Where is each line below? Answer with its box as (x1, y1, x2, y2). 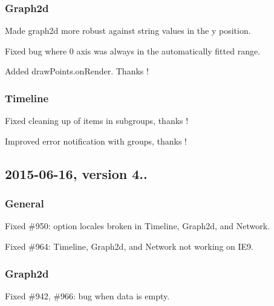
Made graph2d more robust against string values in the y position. (5, 24, 251, 37)
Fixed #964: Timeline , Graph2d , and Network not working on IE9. (5, 240, 253, 252)
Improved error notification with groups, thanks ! (5, 134, 187, 147)
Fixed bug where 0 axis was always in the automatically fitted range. (5, 44, 261, 57)
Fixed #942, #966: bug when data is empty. (5, 289, 170, 302)
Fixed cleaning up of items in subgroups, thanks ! (5, 114, 189, 127)
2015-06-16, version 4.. (5, 164, 148, 183)
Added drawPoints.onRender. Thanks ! (5, 65, 149, 77)
